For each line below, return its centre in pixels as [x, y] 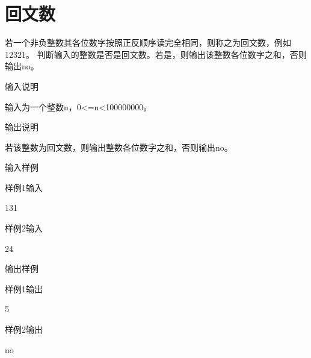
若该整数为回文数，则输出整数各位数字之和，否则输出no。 [119, 147]
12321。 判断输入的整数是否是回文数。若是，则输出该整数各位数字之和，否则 [156, 54]
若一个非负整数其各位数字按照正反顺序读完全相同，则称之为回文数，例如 [148, 42]
